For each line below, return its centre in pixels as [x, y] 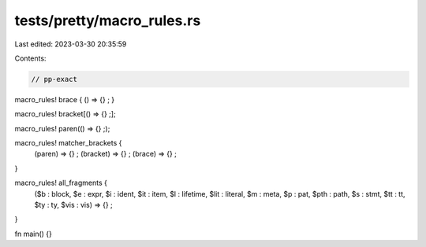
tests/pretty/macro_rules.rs [108, 20]
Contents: [30, 58]
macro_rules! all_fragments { [61, 183]
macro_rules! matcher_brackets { [68, 143]
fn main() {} [34, 234]
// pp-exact [54, 79]
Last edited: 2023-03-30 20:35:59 [71, 44]
